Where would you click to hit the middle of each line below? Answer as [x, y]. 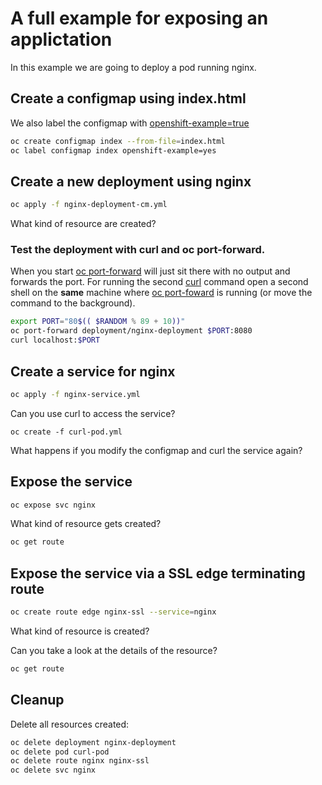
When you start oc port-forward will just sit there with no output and [150, 271]
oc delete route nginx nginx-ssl [80, 761]
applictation [61, 39]
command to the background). [73, 303]
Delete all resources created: [70, 724]
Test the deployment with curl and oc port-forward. [138, 250]
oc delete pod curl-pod [60, 752]
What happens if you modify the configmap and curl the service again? [156, 450]
